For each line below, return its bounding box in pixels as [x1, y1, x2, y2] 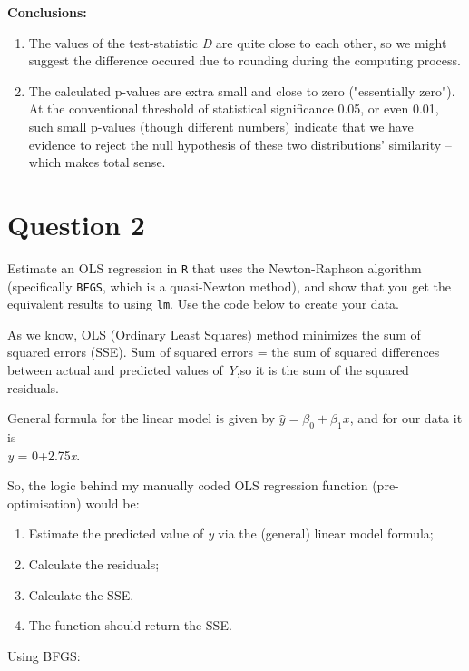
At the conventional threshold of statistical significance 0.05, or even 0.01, [28, 99, 439, 118]
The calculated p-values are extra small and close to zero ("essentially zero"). [28, 81, 455, 100]
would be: [85, 493, 140, 512]
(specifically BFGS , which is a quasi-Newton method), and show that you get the [7, 276, 451, 295]
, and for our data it [349, 409, 463, 428]
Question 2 [7, 205, 145, 242]
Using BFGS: [7, 646, 81, 665]
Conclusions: [7, 3, 87, 21]
